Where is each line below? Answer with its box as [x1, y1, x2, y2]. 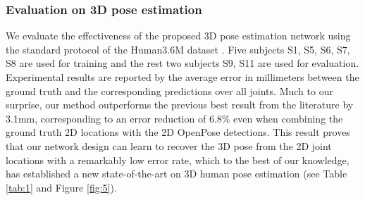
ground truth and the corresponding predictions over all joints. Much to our [6, 83, 333, 98]
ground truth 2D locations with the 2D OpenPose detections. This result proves [6, 125, 350, 139]
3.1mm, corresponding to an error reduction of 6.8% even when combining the [6, 111, 343, 125]
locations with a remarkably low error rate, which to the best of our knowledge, [6, 152, 349, 167]
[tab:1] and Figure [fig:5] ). [6, 180, 117, 194]
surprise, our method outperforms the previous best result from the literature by [6, 97, 354, 112]
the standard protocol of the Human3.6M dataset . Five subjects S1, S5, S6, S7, [6, 42, 350, 56]
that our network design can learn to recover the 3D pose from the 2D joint [6, 138, 332, 153]
